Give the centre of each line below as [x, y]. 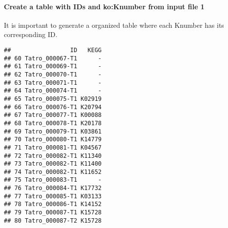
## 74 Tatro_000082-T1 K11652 [53, 172]
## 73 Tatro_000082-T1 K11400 [53, 164]
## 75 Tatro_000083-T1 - [53, 180]
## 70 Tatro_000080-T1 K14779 [53, 140]
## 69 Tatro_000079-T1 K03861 [53, 131]
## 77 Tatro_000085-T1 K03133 [53, 196]
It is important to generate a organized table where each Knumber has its [114, 25]
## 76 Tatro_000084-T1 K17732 [53, 188]
